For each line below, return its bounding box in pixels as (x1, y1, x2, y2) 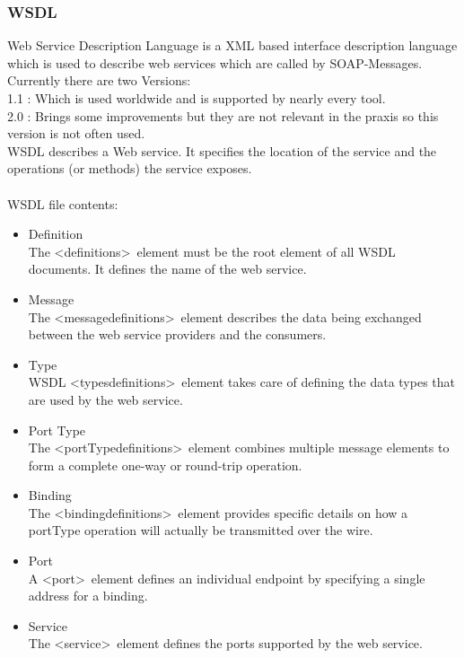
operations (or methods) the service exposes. (7, 159, 252, 178)
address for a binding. (28, 586, 148, 605)
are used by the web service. (28, 390, 183, 408)
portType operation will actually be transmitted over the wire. (28, 521, 373, 540)
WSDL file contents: (7, 194, 118, 213)
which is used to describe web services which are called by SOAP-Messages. (7, 53, 423, 72)
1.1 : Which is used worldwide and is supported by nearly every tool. (7, 89, 386, 107)
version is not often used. (7, 124, 145, 143)
